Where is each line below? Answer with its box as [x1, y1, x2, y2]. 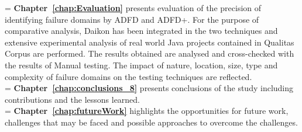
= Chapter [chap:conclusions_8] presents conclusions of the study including [5, 82, 294, 94]
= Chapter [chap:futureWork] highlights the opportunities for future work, [5, 105, 289, 117]
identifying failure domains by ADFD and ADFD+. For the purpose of [5, 13, 259, 25]
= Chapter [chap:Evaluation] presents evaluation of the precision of [5, 2, 262, 13]
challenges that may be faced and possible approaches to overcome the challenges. [5, 116, 298, 128]
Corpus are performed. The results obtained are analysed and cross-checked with [5, 47, 294, 60]
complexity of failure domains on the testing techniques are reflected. [5, 70, 252, 82]
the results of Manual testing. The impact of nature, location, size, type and [5, 58, 278, 71]
